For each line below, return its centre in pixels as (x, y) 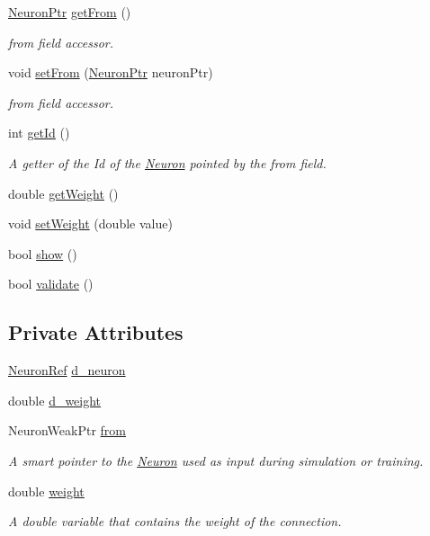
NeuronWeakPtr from (67, 430)
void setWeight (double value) (90, 223)
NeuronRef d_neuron (67, 370)
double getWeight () (63, 193)
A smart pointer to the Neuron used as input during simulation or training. (216, 460)
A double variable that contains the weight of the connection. (175, 521)
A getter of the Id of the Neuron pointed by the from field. (167, 162)
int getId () (39, 133)
